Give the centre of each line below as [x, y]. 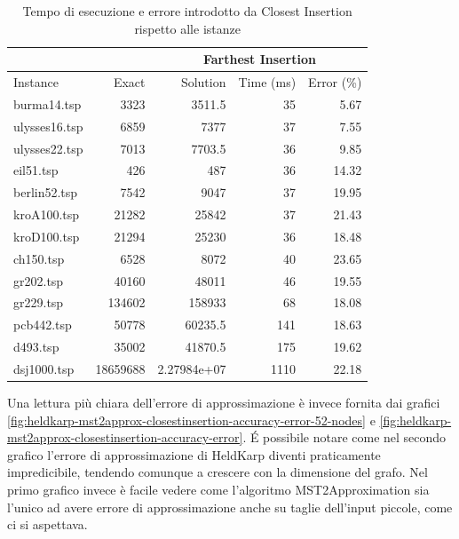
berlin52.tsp [46, 192]
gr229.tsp [39, 302]
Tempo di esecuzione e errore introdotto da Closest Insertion [187, 11]
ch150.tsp [39, 258]
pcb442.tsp [43, 325]
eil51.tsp [36, 170]
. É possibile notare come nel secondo [344, 437]
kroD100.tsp [47, 236]
